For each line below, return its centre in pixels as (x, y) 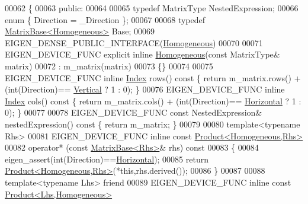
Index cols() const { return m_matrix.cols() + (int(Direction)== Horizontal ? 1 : (153, 101)
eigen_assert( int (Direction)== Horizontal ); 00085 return (107, 159)
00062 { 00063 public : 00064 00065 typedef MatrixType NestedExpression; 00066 (152, 8)
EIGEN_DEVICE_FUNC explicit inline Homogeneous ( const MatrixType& (142, 54)
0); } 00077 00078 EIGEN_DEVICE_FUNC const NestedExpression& (134, 112)
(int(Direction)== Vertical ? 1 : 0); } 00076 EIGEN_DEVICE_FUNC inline (145, 89)
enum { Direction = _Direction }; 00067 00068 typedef (105, 19)
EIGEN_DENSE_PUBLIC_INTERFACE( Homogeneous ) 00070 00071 (134, 42)
